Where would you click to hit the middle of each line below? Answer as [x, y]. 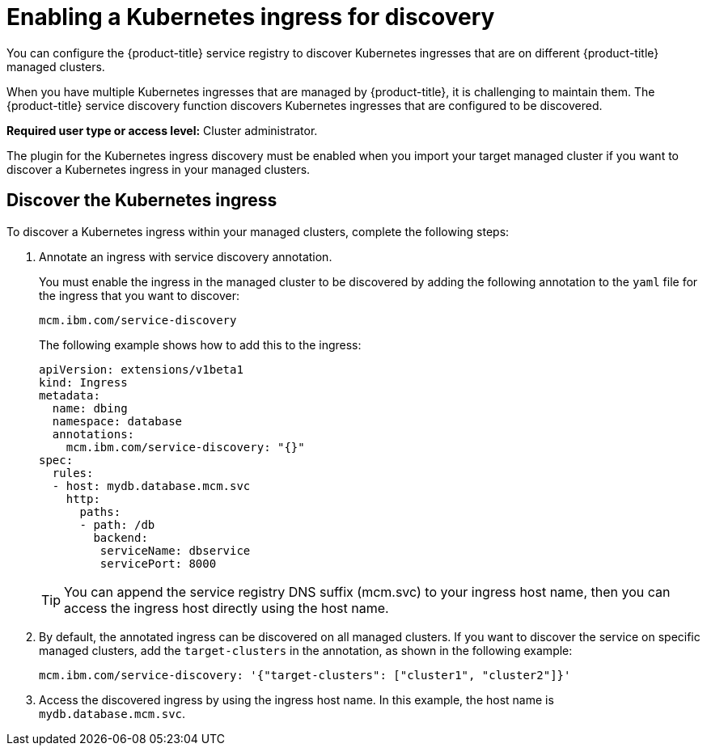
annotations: [93, 434]
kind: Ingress [83, 382]
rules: [73, 473]
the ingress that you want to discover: [139, 295]
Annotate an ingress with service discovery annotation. [186, 256]
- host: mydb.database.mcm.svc [151, 486]
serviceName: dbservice [175, 550]
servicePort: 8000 [158, 563]
